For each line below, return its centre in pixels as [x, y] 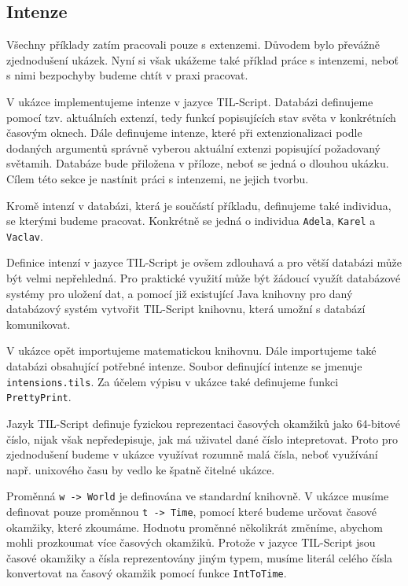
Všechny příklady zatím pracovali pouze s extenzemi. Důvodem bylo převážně [193, 44]
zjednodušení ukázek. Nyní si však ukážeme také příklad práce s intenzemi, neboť [202, 59]
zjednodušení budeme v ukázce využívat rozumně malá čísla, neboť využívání [192, 454]
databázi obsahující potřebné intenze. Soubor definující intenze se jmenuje [184, 366]
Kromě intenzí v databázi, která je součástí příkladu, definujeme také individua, [199, 205]
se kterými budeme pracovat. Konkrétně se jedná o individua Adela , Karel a [191, 221]
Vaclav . [25, 236]
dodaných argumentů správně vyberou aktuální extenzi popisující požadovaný [193, 147]
